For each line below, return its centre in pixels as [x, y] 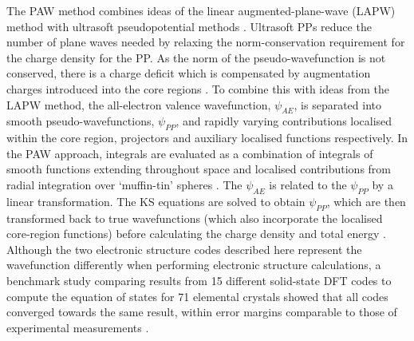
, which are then [366, 201]
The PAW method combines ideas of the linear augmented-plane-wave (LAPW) [201, 10]
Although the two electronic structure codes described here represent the [184, 249]
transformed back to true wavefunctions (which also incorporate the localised [195, 218]
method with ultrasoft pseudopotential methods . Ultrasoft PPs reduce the [189, 26]
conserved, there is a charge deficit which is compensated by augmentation [189, 73]
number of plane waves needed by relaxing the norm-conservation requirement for [206, 42]
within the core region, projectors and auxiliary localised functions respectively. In [207, 138]
